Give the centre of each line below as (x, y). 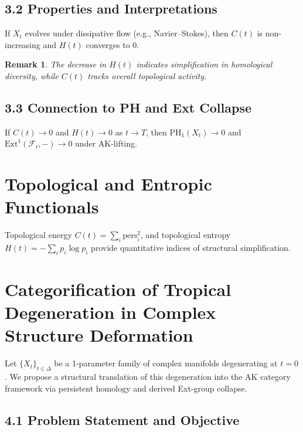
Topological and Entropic (108, 184)
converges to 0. (113, 44)
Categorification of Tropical (118, 289)
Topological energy (38, 235)
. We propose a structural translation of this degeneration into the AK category (148, 377)
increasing (23, 44)
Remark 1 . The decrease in (56, 64)
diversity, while (32, 75)
